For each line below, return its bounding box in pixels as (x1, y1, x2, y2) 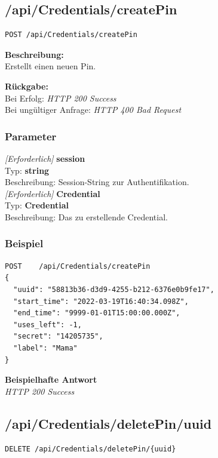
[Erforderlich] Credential (5, 187, 100, 199)
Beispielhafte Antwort (5, 373, 97, 386)
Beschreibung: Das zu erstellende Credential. (5, 210, 168, 223)
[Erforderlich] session (5, 152, 85, 164)
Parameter (5, 128, 57, 143)
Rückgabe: (5, 79, 48, 92)
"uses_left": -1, (13, 320, 82, 329)
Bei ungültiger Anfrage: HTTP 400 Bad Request (5, 103, 182, 116)
